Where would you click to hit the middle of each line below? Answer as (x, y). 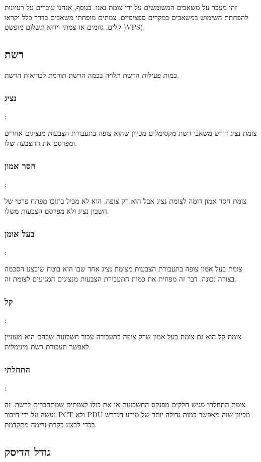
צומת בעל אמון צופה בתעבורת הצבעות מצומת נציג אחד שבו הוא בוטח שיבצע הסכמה (123, 269)
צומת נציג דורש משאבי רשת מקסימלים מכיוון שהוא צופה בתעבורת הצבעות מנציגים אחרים (131, 133)
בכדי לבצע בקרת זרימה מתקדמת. (51, 424)
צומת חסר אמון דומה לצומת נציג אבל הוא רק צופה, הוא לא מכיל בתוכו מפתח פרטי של (126, 201)
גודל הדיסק (28, 451)
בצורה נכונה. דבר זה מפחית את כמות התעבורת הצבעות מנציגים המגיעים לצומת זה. (121, 278)
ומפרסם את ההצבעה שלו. (41, 143)
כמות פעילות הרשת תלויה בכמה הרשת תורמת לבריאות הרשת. (92, 75)
